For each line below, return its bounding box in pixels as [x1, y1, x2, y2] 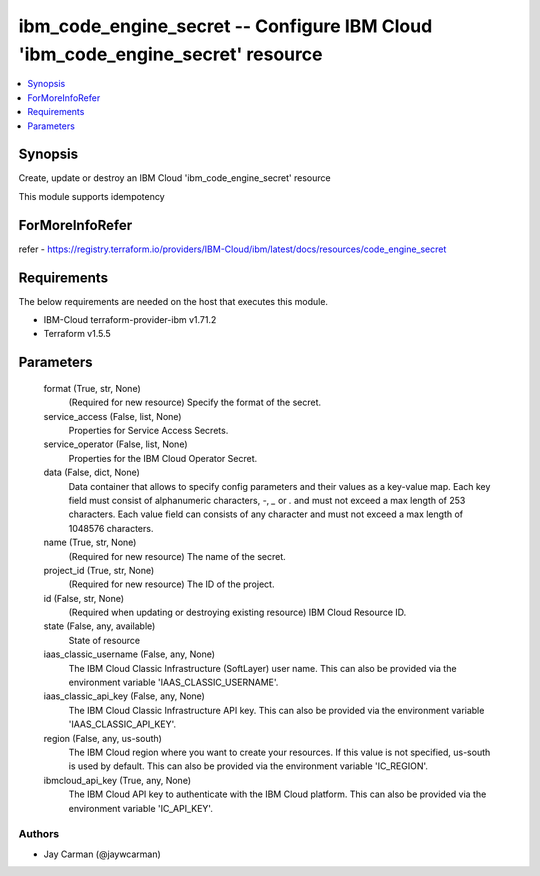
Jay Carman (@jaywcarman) [43, 848, 162, 860]
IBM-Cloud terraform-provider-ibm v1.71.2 [43, 314, 217, 326]
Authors [18, 827, 60, 841]
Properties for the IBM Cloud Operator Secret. [68, 452, 258, 464]
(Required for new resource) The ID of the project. [68, 578, 275, 590]
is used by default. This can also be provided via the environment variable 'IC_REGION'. [68, 760, 429, 772]
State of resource [68, 634, 141, 646]
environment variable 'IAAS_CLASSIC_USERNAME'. [68, 676, 279, 689]
